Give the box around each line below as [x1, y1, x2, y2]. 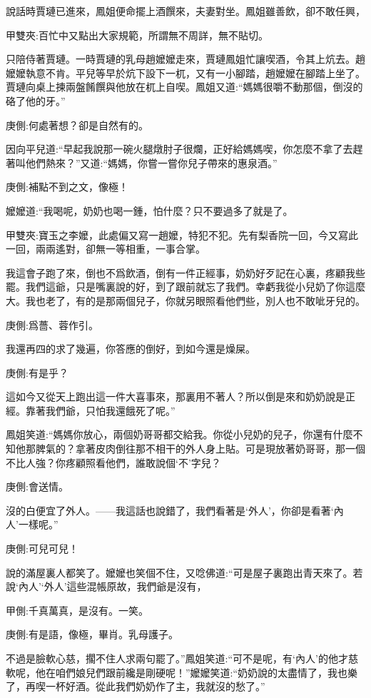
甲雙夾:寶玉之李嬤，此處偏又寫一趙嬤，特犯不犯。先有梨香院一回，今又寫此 [6, 227, 358, 242]
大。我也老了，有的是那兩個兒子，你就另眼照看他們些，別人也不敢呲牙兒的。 [6, 293, 365, 308]
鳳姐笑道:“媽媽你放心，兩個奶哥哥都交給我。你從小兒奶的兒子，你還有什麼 [6, 427, 353, 442]
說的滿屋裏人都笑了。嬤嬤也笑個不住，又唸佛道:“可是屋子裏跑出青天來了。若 [6, 565, 363, 580]
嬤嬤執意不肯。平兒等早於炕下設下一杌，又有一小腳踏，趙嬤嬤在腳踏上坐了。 [6, 65, 365, 80]
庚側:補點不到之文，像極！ [6, 179, 128, 194]
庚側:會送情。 [6, 479, 68, 494]
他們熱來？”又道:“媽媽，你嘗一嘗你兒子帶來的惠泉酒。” [25, 155, 278, 170]
